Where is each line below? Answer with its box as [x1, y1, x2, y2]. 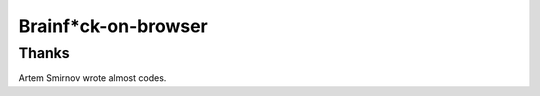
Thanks [18, 44, 70, 62]
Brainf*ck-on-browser [18, 15, 209, 37]
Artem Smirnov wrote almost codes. [18, 72, 167, 84]
